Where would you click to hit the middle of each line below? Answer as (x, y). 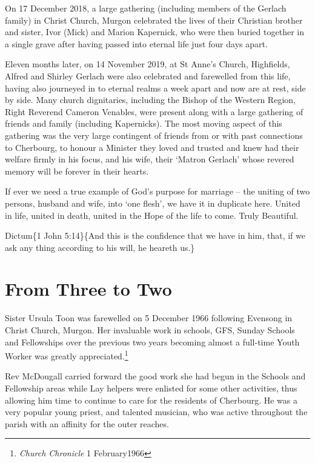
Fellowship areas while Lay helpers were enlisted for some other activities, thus (151, 388)
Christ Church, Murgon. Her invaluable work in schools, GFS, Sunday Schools (150, 330)
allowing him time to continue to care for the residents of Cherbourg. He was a (151, 400)
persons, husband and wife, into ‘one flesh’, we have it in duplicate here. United (153, 203)
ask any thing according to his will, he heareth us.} (100, 247)
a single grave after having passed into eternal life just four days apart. (136, 43)
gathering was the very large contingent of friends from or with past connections (154, 135)
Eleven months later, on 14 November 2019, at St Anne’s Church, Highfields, (148, 64)
